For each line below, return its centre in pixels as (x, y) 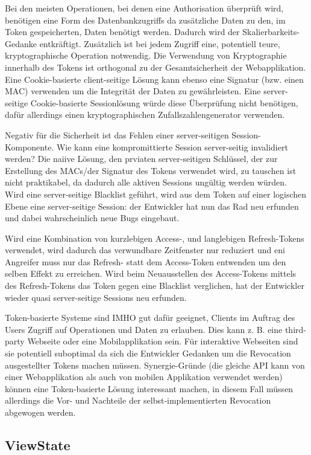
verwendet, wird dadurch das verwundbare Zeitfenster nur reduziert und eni (145, 250)
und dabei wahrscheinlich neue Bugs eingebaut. (92, 218)
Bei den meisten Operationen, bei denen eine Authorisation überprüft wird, (144, 8)
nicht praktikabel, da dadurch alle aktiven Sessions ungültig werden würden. (146, 182)
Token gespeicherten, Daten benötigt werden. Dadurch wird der (122, 32)
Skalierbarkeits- (271, 32)
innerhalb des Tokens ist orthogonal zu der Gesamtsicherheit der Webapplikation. (155, 67)
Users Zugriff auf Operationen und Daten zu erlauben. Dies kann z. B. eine (144, 329)
